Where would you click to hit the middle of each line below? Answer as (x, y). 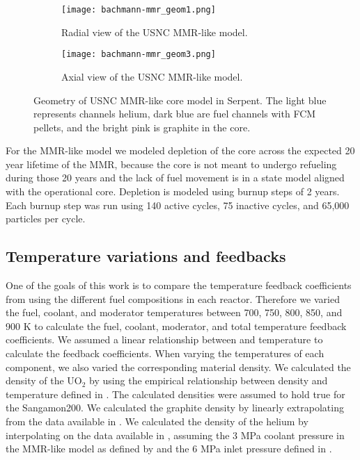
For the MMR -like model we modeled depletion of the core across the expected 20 (180, 150)
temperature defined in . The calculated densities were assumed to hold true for (175, 394)
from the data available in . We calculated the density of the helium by (157, 421)
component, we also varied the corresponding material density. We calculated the (178, 367)
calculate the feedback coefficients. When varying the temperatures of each (165, 353)
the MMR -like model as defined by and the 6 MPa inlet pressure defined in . (169, 449)
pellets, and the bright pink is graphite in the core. (142, 127)
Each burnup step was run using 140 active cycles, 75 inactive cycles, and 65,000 (178, 205)
